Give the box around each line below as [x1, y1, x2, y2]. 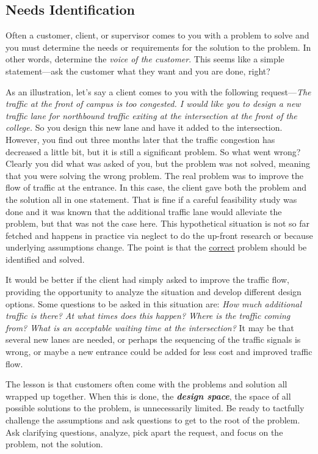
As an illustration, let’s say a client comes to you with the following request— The [5, 85, 311, 98]
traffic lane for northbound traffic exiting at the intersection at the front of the [5, 109, 297, 122]
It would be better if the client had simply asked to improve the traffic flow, [5, 273, 289, 286]
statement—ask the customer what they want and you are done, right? [5, 64, 270, 77]
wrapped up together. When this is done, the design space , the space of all [5, 389, 291, 402]
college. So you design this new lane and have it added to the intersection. [5, 121, 283, 134]
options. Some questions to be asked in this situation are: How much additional [5, 297, 302, 310]
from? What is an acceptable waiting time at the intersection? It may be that [5, 321, 294, 334]
